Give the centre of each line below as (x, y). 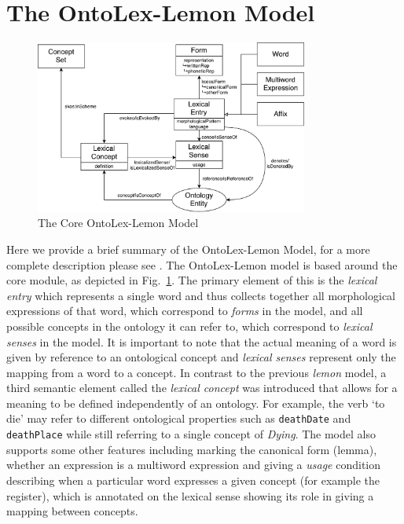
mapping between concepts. (72, 511)
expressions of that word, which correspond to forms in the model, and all (185, 311)
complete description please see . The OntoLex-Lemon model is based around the (202, 264)
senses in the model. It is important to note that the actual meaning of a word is (202, 341)
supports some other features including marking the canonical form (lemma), (192, 449)
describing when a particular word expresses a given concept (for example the (193, 480)
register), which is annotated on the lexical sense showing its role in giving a (190, 495)
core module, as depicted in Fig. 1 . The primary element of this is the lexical (192, 280)
